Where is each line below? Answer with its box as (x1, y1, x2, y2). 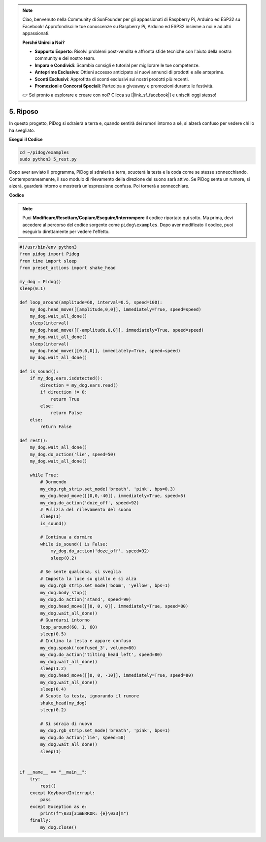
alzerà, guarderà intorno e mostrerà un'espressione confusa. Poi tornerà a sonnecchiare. (9, 183, 190, 189)
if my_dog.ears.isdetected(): (30, 376, 103, 381)
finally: (30, 817, 51, 823)
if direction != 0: (40, 389, 87, 395)
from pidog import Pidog (19, 251, 80, 257)
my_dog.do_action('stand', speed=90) (40, 596, 132, 602)
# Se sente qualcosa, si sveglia (40, 569, 121, 574)
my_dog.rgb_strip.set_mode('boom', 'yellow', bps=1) (40, 583, 170, 588)
